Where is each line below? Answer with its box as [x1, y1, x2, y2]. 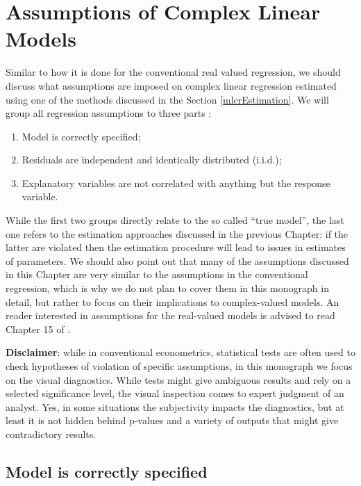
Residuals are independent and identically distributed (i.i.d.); [22, 152, 282, 167]
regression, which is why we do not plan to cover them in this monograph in [6, 281, 329, 295]
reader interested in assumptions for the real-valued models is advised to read [6, 308, 335, 323]
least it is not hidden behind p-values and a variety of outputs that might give [6, 413, 339, 428]
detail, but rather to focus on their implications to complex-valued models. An [6, 294, 339, 309]
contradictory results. [6, 426, 96, 441]
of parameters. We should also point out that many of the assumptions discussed [6, 253, 349, 268]
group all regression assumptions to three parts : [6, 106, 212, 120]
